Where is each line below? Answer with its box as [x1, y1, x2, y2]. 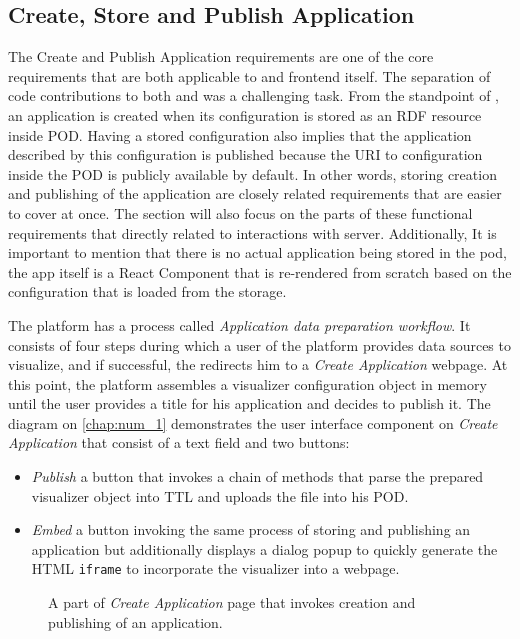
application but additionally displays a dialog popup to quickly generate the [31, 538, 498, 559]
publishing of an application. [48, 611, 223, 632]
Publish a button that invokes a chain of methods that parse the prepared [31, 466, 484, 487]
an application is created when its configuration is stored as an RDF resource [8, 104, 482, 125]
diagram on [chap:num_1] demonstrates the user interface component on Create [8, 412, 498, 433]
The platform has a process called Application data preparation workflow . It [8, 314, 471, 335]
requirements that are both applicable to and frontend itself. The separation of [8, 65, 491, 86]
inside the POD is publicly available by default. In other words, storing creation [8, 163, 497, 184]
